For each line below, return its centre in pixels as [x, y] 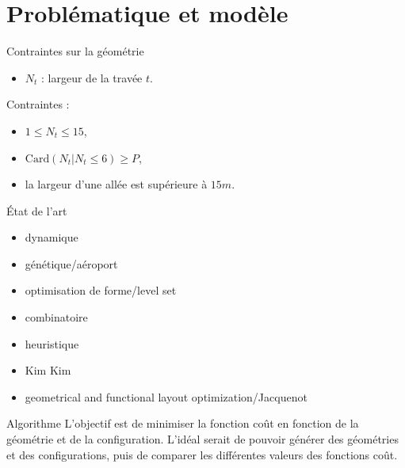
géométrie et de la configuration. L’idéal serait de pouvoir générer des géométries [202, 439]
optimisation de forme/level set [101, 290]
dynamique [52, 237]
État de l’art [37, 210]
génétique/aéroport [71, 263]
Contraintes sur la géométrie [75, 51]
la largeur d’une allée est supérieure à [116, 184]
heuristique [52, 343]
